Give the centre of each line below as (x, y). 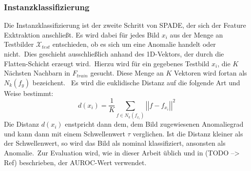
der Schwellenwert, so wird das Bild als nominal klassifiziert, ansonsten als (115, 143)
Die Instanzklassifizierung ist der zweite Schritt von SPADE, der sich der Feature (125, 25)
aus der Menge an (196, 34)
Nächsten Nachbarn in (37, 73)
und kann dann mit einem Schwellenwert (65, 133)
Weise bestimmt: (29, 93)
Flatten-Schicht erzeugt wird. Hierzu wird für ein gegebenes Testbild (107, 63)
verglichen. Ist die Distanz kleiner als (188, 133)
